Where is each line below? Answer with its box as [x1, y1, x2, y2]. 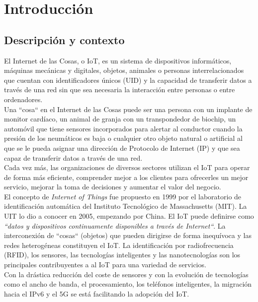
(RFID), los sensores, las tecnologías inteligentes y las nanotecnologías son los [4, 249, 241, 260]
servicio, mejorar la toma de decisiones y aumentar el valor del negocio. [4, 181, 221, 192]
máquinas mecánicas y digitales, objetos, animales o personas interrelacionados [4, 65, 244, 75]
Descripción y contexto [4, 32, 125, 47]
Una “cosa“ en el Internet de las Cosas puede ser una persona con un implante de [4, 104, 253, 114]
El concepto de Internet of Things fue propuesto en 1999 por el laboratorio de [4, 191, 242, 201]
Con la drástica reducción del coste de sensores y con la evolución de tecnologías [4, 269, 249, 279]
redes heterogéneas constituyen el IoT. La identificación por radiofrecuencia [4, 240, 234, 250]
